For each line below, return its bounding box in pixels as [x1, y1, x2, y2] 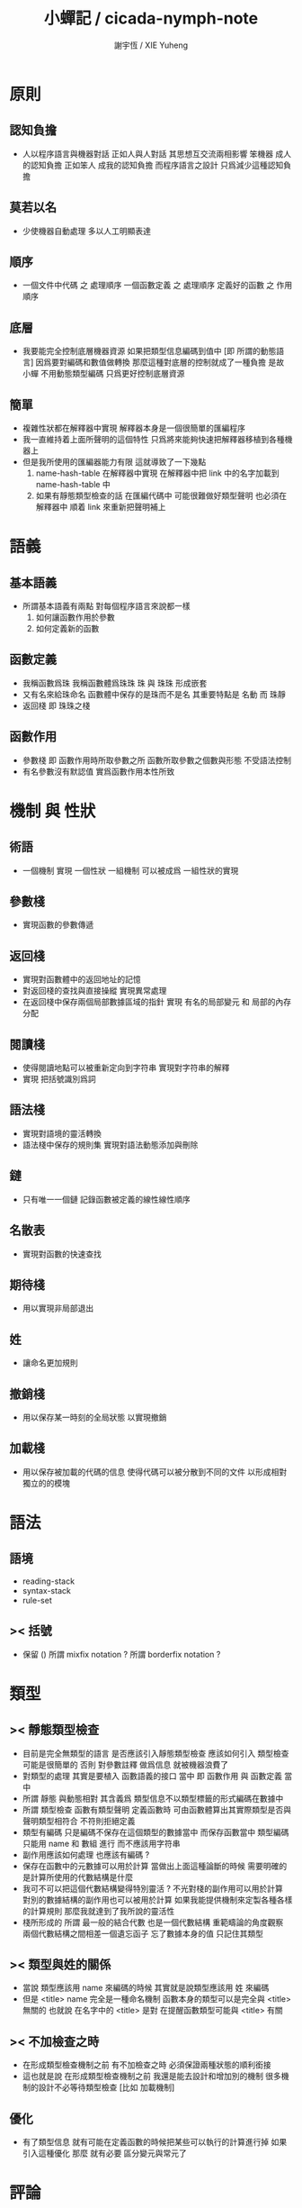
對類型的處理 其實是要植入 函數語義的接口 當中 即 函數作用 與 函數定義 [22, 1770, 283, 1781]
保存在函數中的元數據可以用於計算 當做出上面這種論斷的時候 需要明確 [22, 1860, 280, 1871]
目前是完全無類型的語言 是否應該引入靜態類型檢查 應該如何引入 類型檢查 [22, 1748, 289, 1758]
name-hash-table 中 [35, 479, 111, 489]
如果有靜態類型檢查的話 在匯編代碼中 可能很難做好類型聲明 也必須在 [35, 490, 288, 501]
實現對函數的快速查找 [22, 1249, 102, 1259]
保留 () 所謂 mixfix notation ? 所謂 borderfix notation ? [22, 1649, 221, 1659]
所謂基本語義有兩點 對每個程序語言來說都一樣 [22, 601, 191, 611]
